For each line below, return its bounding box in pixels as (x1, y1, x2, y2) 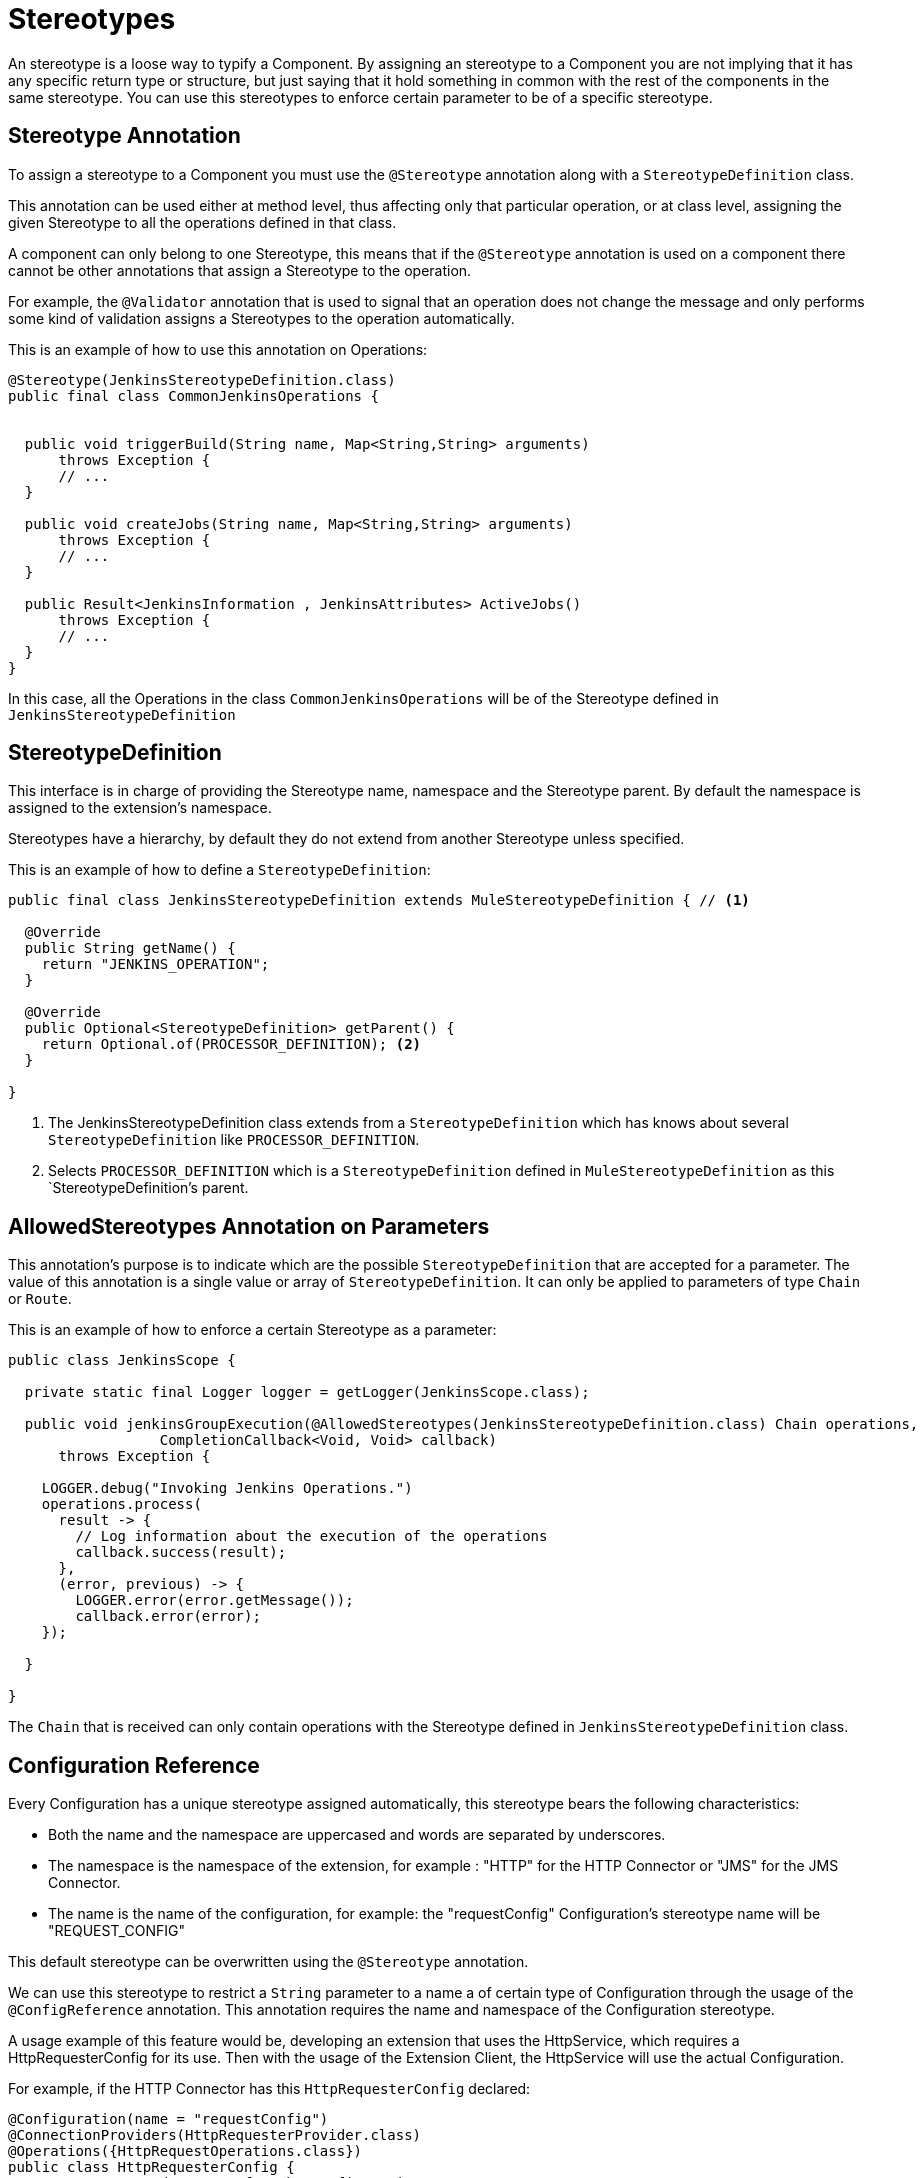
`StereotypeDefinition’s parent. (48, 1179, 249, 1197)
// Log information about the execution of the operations (75, 1528, 548, 1545)
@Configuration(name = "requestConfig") (8, 2111, 329, 2128)
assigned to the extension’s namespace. (8, 799, 272, 817)
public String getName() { (24, 940, 236, 957)
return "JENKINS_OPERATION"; (41, 956, 270, 973)
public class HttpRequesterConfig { (8, 2159, 295, 2176)
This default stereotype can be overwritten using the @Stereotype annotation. (8, 1953, 529, 1971)
